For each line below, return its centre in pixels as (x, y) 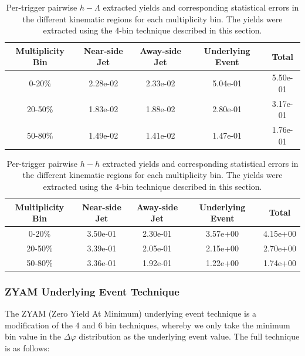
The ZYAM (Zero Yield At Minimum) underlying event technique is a (131, 313)
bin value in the (33, 336)
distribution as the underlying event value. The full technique (189, 336)
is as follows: (27, 347)
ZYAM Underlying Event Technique (92, 291)
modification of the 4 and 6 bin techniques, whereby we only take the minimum (148, 325)
